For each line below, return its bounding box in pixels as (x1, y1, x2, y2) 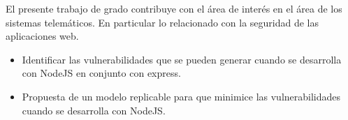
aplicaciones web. (6, 29, 79, 43)
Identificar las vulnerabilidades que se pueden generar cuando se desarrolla (22, 52, 342, 66)
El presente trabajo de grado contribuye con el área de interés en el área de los (6, 1, 342, 15)
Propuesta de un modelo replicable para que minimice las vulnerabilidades (22, 89, 341, 103)
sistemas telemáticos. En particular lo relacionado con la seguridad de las (6, 15, 319, 29)
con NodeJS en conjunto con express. (22, 66, 181, 80)
